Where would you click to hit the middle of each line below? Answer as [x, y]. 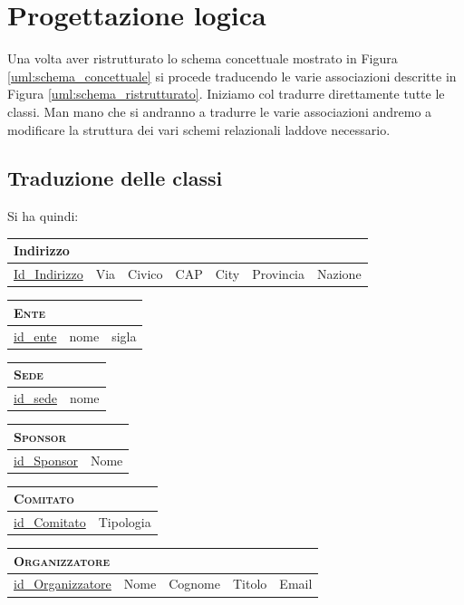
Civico [145, 274]
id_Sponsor [46, 460]
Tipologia [125, 521]
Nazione [339, 274]
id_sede [35, 398]
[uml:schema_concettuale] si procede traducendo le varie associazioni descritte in [232, 76]
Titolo [250, 584]
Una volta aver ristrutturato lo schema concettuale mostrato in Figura [203, 58]
